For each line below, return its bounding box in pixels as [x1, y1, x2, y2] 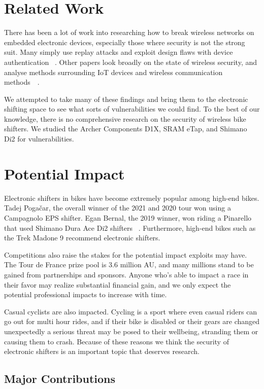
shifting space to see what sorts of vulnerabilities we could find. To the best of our [4, 103, 260, 114]
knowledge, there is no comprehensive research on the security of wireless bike [4, 113, 246, 124]
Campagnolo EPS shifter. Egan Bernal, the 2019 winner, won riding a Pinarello [4, 212, 252, 223]
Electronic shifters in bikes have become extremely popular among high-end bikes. [4, 192, 259, 203]
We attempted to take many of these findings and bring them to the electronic [4, 93, 248, 104]
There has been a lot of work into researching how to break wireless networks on [4, 27, 254, 38]
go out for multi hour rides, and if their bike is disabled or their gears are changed [4, 316, 260, 327]
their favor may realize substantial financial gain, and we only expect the [4, 279, 231, 290]
